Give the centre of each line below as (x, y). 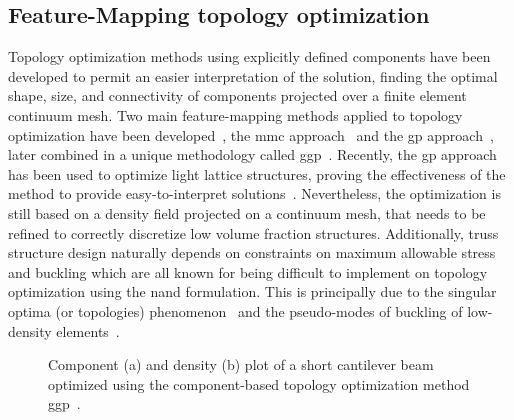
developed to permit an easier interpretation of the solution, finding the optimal (253, 75)
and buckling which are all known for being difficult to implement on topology (248, 271)
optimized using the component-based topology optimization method (259, 383)
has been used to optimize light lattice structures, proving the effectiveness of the (257, 173)
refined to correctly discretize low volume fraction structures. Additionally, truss (253, 232)
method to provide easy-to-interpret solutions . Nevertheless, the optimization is (254, 193)
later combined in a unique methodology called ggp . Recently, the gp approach (252, 154)
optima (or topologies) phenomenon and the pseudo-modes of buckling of (235, 310)
